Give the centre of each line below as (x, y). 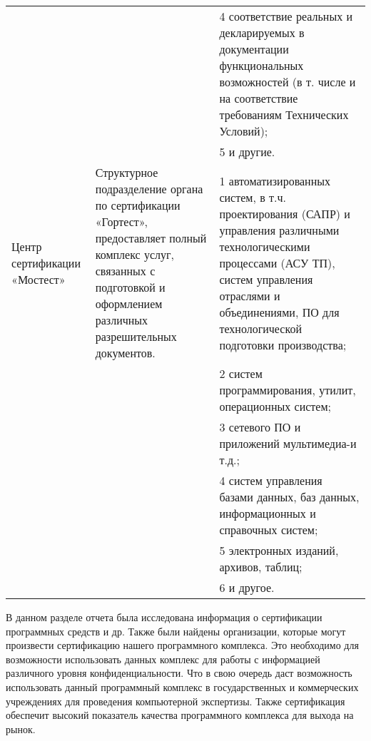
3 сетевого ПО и (260, 427)
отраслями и (250, 295)
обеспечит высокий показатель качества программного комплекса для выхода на (180, 715)
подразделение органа (149, 189)
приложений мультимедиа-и (288, 443)
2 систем (241, 373)
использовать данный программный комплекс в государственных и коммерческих (182, 686)
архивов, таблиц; (261, 567)
